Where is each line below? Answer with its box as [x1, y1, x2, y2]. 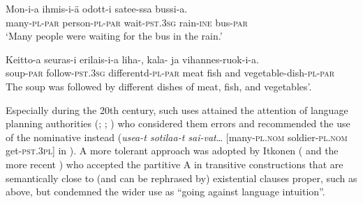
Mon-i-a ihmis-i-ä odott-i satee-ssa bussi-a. [6, 1, 188, 15]
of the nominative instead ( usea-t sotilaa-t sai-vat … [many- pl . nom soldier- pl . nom [6, 129, 348, 144]
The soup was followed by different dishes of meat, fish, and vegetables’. [6, 79, 312, 93]
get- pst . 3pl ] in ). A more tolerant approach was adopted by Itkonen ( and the [6, 143, 339, 158]
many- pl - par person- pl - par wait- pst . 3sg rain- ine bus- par [6, 15, 248, 29]
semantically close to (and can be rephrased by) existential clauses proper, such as [6, 170, 357, 185]
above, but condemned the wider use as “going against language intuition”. [6, 184, 325, 199]
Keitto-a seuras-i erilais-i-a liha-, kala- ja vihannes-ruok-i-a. [6, 51, 259, 66]
